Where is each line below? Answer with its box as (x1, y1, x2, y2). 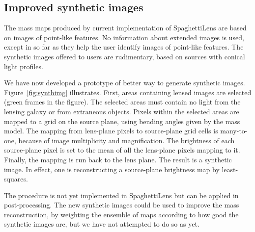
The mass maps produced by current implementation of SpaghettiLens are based (4, 23, 247, 33)
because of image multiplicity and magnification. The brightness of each (18, 135, 235, 145)
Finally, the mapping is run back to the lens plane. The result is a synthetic (4, 154, 232, 164)
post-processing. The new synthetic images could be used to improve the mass (4, 200, 239, 210)
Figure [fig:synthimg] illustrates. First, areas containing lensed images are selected (4, 87, 252, 97)
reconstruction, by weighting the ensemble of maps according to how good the (4, 209, 239, 219)
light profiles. (4, 61, 43, 71)
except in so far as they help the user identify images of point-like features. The (4, 42, 244, 52)
